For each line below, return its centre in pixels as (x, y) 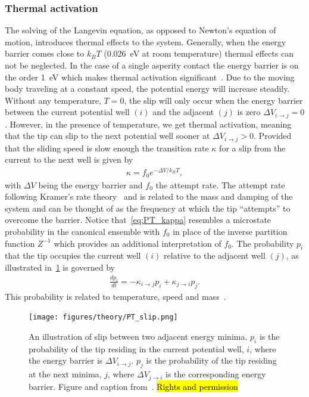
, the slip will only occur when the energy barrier (213, 100)
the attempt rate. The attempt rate (220, 184)
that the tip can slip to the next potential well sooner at (107, 136)
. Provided (273, 136)
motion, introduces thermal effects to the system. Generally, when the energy (146, 41)
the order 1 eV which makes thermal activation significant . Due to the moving (150, 77)
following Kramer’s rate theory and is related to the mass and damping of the (149, 196)
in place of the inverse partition (230, 231)
